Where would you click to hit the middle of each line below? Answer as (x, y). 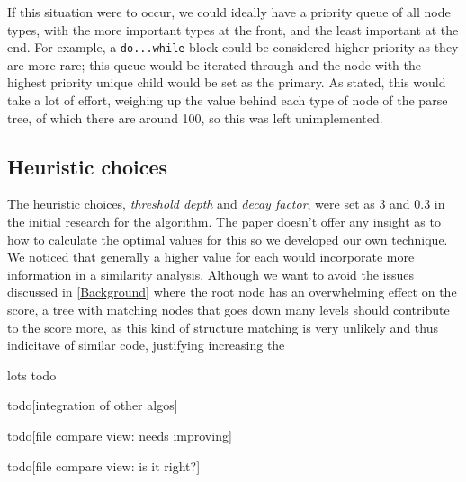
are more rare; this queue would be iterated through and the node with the (214, 64)
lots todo (32, 375)
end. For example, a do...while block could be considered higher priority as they (233, 47)
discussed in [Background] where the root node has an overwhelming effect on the (232, 292)
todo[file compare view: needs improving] (120, 435)
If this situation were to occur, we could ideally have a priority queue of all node (229, 12)
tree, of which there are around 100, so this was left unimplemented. (195, 117)
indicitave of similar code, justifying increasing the (146, 345)
